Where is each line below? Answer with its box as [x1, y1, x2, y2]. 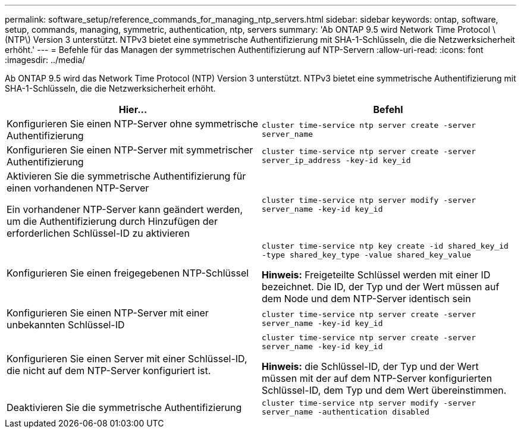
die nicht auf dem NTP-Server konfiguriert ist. [7, 365, 211, 376]
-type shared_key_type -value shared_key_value [262, 250, 472, 259]
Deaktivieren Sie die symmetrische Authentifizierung [7, 401, 242, 413]
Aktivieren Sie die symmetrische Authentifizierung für [7, 170, 246, 182]
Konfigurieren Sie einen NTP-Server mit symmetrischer [7, 144, 253, 156]
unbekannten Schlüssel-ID [7, 319, 125, 331]
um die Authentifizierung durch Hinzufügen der [7, 215, 218, 227]
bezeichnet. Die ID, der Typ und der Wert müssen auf [262, 281, 500, 293]
